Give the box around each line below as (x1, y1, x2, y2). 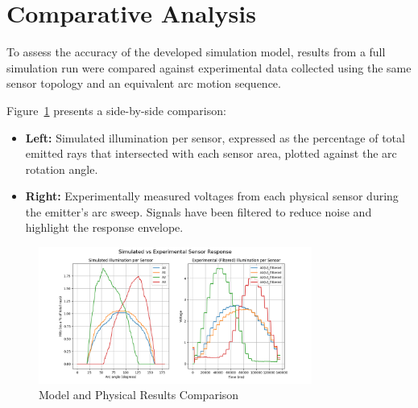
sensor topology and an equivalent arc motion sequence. (6, 75, 281, 92)
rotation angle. (25, 160, 98, 177)
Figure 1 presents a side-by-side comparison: (6, 101, 226, 118)
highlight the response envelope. (25, 219, 184, 236)
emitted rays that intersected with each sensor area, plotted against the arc (25, 145, 397, 162)
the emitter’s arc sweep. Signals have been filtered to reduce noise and (25, 203, 372, 220)
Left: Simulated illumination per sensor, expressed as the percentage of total (25, 129, 405, 146)
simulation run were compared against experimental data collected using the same (6, 59, 412, 76)
